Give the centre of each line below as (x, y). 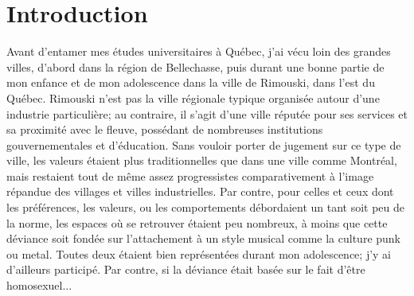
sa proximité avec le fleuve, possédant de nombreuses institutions (165, 129)
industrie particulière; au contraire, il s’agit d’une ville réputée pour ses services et (207, 113)
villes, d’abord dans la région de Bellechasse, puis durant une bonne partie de (195, 66)
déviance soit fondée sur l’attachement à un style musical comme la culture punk (204, 238)
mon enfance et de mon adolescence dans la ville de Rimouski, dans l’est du (191, 82)
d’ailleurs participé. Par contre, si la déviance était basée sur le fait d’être (186, 269)
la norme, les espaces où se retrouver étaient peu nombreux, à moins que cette (197, 222)
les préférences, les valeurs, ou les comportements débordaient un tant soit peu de (206, 207)
